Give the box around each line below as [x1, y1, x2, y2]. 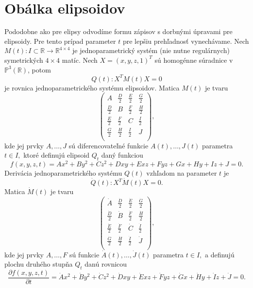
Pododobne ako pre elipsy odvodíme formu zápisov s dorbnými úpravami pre [4, 26, 233, 36]
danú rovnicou [84, 259, 127, 269]
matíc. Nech [62, 54, 98, 65]
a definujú [204, 249, 235, 259]
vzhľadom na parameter [146, 168, 217, 178]
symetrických [4, 54, 43, 65]
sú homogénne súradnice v [154, 54, 233, 65]
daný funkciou [101, 150, 143, 160]
